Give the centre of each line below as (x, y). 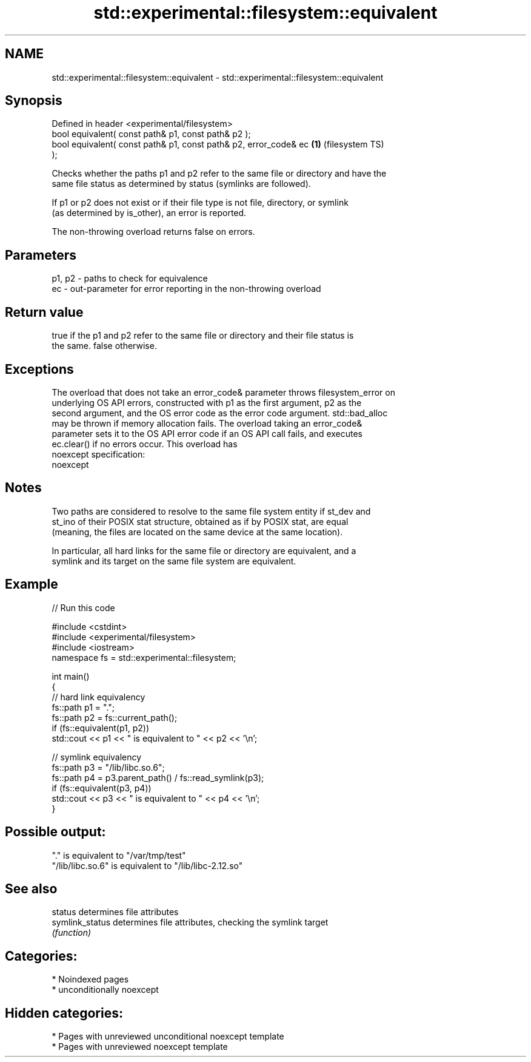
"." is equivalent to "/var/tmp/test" (119, 855)
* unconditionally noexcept (105, 990)
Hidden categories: (64, 1013)
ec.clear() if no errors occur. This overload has (145, 444)
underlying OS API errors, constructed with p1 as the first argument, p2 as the (207, 402)
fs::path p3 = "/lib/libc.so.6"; (108, 767)
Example (32, 584)
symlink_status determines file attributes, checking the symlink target (190, 922)
